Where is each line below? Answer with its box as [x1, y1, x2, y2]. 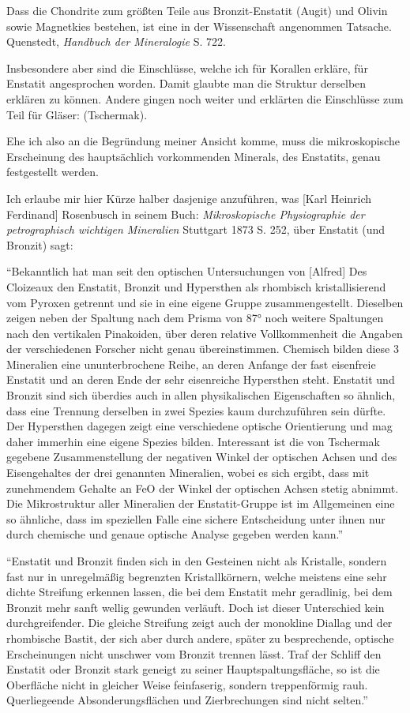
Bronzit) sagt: [6, 236, 73, 253]
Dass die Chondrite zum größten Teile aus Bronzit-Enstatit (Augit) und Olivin [6, 2, 388, 18]
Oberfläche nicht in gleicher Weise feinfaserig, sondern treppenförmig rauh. [6, 676, 368, 692]
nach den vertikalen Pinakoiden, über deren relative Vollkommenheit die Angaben [6, 325, 403, 341]
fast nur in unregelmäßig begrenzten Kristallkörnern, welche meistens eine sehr [6, 568, 387, 584]
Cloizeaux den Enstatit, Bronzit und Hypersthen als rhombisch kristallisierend [6, 278, 386, 295]
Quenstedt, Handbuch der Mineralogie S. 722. [6, 33, 226, 50]
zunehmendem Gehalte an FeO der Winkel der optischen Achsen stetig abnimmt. [6, 479, 399, 496]
